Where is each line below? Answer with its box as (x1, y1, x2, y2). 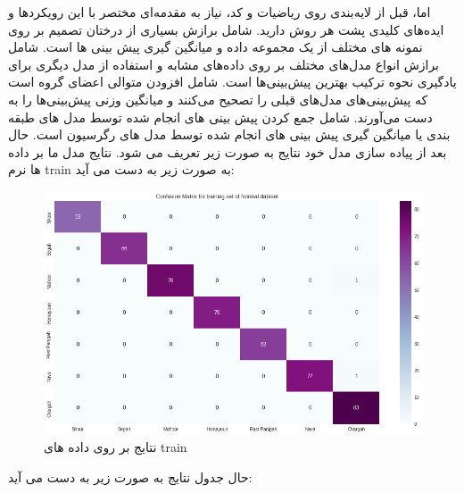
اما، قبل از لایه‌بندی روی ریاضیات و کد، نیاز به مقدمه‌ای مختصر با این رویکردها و (8, 3, 431, 21)
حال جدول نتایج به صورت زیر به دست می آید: (8, 467, 253, 486)
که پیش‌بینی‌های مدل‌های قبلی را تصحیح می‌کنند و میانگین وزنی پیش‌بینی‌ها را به (8, 89, 428, 108)
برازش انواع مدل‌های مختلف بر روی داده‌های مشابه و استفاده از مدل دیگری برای (8, 54, 440, 73)
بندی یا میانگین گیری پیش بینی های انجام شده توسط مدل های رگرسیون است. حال (8, 125, 451, 144)
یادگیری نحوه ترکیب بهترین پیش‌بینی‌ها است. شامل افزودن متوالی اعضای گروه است (8, 72, 457, 91)
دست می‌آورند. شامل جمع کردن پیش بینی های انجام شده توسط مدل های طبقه (8, 107, 433, 126)
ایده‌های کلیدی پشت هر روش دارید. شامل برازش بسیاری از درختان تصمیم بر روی (8, 20, 444, 38)
